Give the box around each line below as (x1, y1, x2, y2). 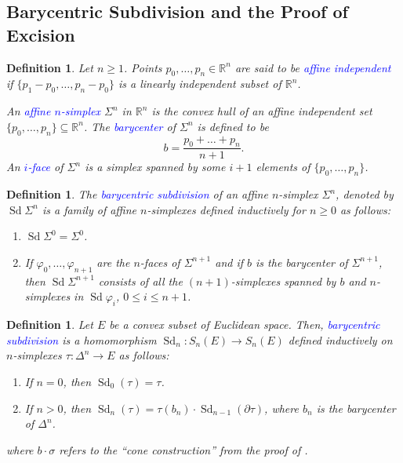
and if (215, 253, 244, 270)
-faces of (140, 253, 180, 270)
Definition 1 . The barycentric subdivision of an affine (6, 186, 268, 202)
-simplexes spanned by (231, 272, 336, 289)
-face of (27, 159, 64, 175)
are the (96, 253, 130, 270)
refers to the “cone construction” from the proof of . (59, 441, 308, 458)
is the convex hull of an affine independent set (151, 103, 372, 119)
